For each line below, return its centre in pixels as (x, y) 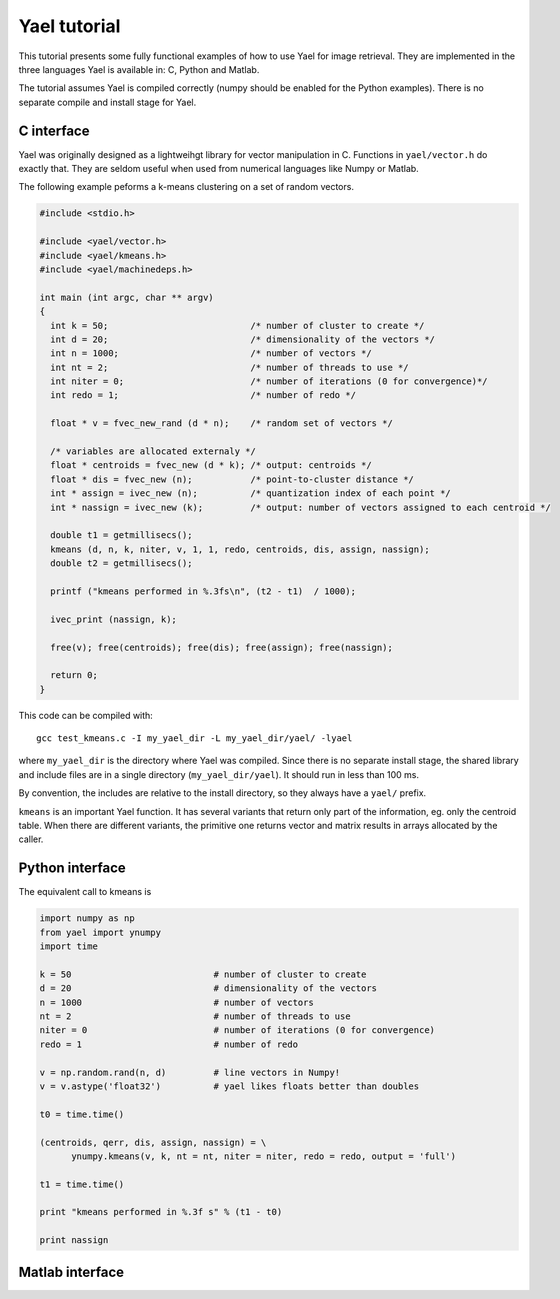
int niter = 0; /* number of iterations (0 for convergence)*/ (269, 381)
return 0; (74, 675)
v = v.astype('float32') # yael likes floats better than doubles (229, 1086)
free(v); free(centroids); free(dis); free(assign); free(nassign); (222, 647)
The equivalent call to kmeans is (85, 892)
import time (69, 946)
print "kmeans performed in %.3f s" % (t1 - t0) (161, 1212)
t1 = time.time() (82, 1184)
